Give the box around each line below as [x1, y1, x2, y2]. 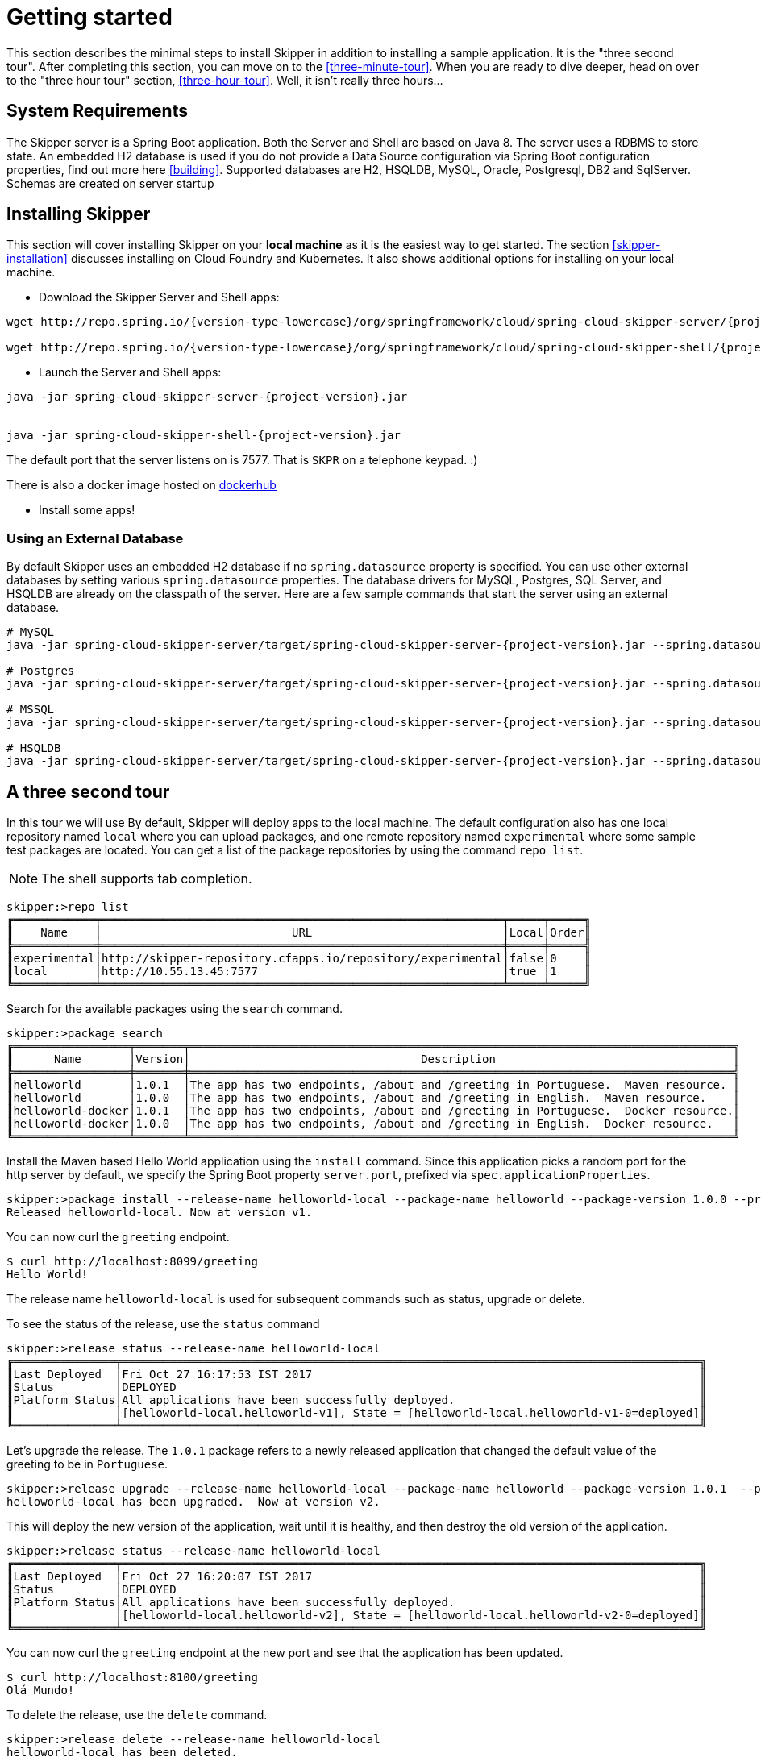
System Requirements [6, 101, 188, 122]
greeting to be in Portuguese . [6, 1457, 168, 1472]
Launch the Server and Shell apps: [39, 365, 222, 380]
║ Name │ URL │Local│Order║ [6, 926, 591, 940]
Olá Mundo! [6, 1684, 75, 1697]
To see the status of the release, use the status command [6, 1317, 320, 1331]
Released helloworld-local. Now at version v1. [6, 1206, 313, 1219]
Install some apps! [39, 503, 135, 517]
